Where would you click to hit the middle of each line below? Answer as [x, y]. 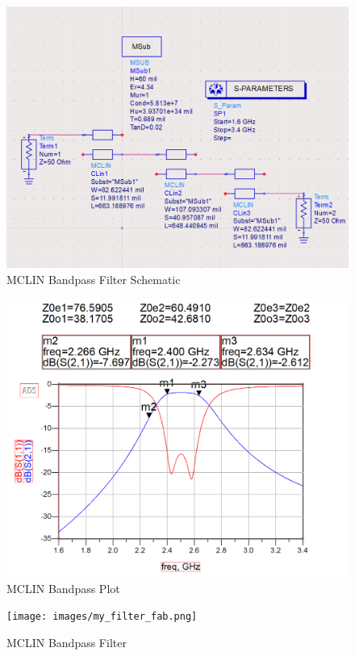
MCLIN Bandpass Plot [63, 588]
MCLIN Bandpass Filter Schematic [94, 279]
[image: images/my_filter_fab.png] [102, 617]
